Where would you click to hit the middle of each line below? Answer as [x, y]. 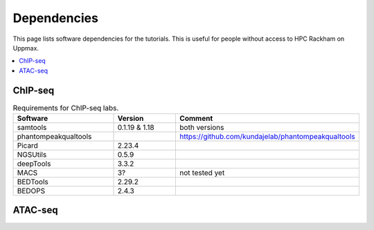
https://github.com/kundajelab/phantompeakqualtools [268, 136]
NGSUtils [32, 154]
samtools [32, 127]
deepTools [34, 164]
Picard [27, 145]
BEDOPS [31, 191]
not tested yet [202, 173]
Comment [196, 118]
